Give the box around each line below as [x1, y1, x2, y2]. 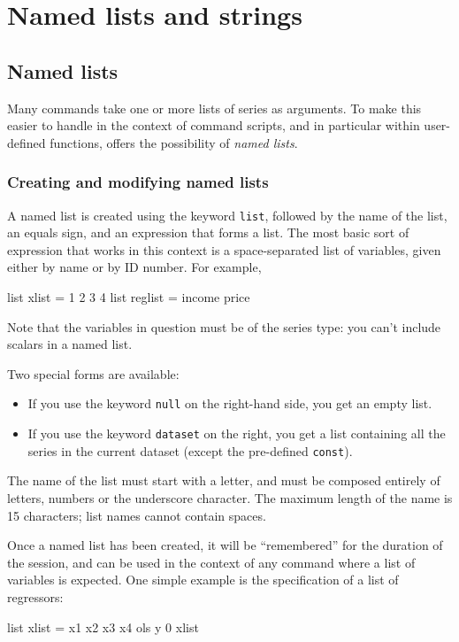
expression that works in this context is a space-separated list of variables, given [7, 240, 441, 259]
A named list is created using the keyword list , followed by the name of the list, [7, 205, 448, 224]
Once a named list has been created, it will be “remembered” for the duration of [7, 536, 443, 554]
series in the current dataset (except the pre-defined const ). [27, 441, 353, 460]
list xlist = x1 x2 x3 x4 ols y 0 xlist [7, 617, 199, 636]
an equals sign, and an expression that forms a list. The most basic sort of [7, 223, 409, 242]
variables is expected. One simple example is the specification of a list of [7, 570, 399, 589]
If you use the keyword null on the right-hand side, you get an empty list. [27, 394, 432, 413]
